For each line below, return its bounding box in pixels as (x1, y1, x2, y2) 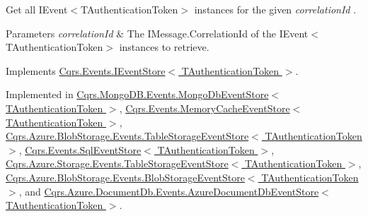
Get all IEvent (6, 2, 68, 16)
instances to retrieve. (119, 40, 209, 54)
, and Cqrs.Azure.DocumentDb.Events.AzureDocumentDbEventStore (18, 184, 319, 198)
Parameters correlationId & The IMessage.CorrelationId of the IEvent (6, 25, 309, 40)
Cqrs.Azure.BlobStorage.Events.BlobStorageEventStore (6, 169, 245, 184)
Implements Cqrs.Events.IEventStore (6, 63, 166, 78)
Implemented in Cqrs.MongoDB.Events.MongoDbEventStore (6, 87, 269, 102)
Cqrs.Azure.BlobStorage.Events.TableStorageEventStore (6, 128, 249, 143)
